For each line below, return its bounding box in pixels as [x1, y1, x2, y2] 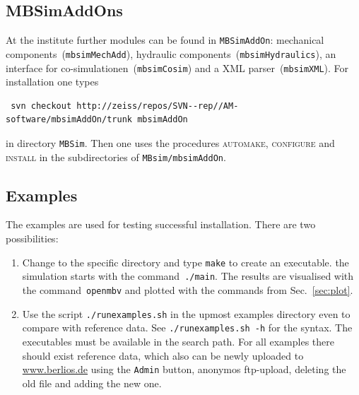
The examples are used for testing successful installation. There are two [6, 217, 316, 232]
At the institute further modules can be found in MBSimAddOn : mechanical [6, 33, 324, 47]
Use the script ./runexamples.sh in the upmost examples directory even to [22, 306, 351, 321]
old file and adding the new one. [22, 375, 162, 390]
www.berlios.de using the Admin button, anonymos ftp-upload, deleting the [22, 362, 346, 377]
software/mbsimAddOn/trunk [6, 114, 132, 125]
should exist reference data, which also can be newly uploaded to [22, 348, 304, 362]
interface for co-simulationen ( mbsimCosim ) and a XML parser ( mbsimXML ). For [6, 60, 349, 75]
